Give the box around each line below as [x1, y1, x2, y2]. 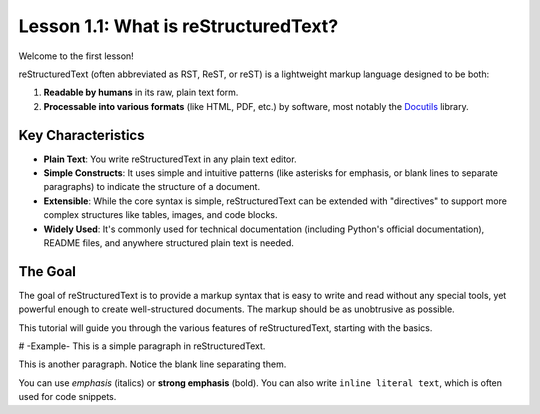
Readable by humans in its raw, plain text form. [43, 86, 239, 99]
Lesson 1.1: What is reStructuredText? [18, 15, 339, 37]
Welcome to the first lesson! [18, 50, 134, 62]
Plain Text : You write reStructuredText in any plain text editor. [43, 153, 297, 165]
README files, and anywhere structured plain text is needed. [43, 236, 295, 249]
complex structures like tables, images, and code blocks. [43, 209, 278, 221]
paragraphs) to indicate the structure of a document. [43, 181, 260, 193]
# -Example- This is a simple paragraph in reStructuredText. [18, 340, 266, 352]
